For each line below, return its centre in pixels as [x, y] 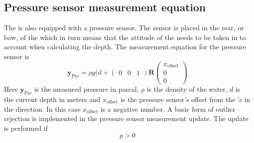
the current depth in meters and [52, 99]
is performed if [26, 128]
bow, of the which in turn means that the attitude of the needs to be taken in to [125, 37]
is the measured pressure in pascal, [86, 89]
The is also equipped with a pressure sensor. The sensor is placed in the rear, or [124, 28]
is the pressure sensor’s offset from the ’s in [185, 99]
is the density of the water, [187, 89]
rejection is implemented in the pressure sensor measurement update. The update [126, 118]
